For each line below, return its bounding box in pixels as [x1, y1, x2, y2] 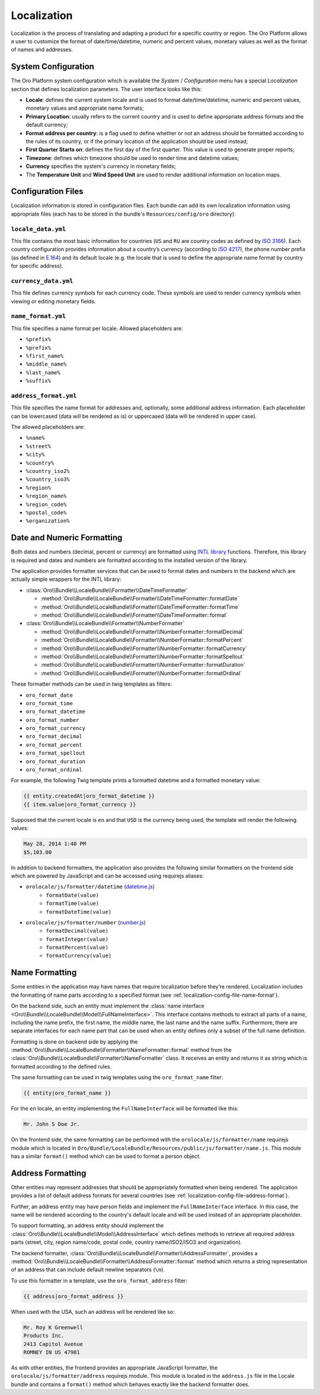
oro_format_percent [25, 741, 82, 748]
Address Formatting [11, 1168, 87, 1178]
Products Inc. [23, 1332, 65, 1339]
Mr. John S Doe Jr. [23, 1121, 80, 1128]
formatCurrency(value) [46, 952, 112, 959]
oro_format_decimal [25, 733, 82, 740]
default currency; [25, 121, 68, 129]
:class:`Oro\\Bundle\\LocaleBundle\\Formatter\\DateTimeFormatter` [25, 587, 188, 594]
